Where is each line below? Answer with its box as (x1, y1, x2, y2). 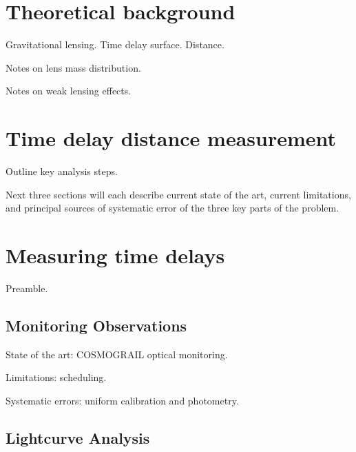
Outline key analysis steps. (6, 164, 118, 178)
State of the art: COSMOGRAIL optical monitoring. (6, 347, 228, 361)
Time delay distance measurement (6, 124, 337, 152)
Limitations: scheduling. (6, 370, 107, 384)
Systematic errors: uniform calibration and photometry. (6, 393, 239, 407)
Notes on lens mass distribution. (6, 60, 141, 74)
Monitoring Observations (6, 314, 187, 336)
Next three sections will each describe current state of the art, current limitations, (6, 187, 351, 201)
